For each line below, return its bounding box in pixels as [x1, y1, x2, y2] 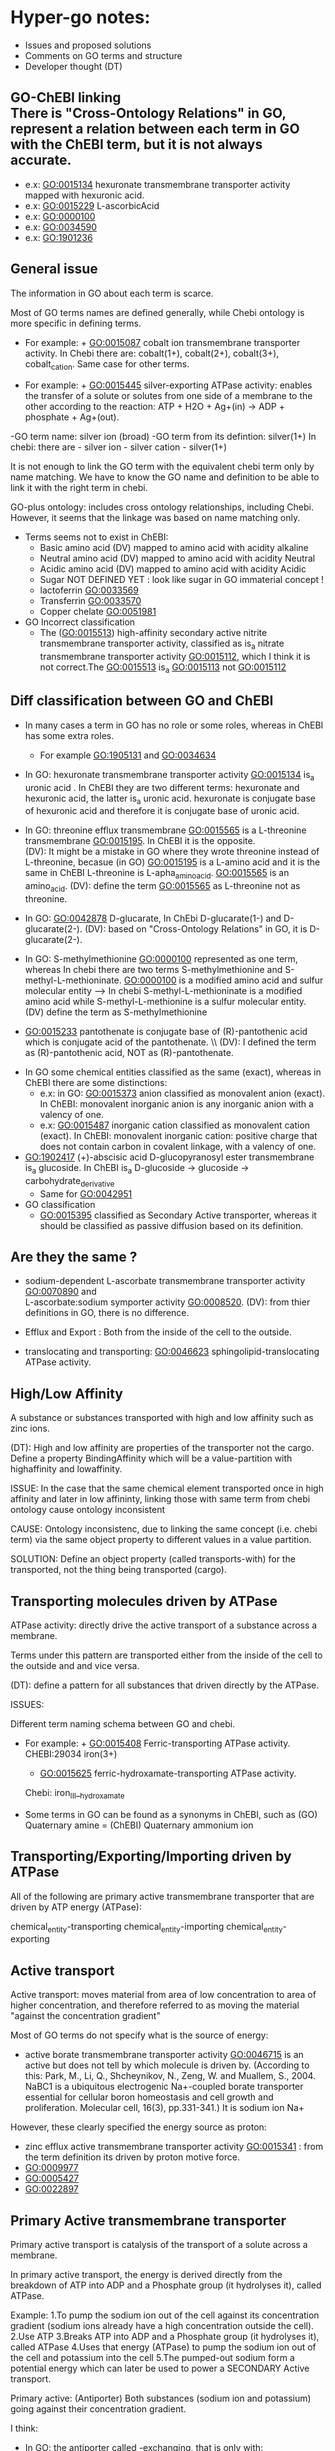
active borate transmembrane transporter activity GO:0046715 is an [24, 2049, 304, 2061]
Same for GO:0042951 [39, 1187, 133, 1200]
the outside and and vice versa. [10, 1659, 140, 1671]
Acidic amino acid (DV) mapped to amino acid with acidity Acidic [39, 563, 307, 575]
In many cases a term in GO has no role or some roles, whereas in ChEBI [24, 719, 324, 731]
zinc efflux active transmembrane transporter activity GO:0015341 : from [24, 2141, 324, 2153]
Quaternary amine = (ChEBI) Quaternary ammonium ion [24, 1819, 254, 1831]
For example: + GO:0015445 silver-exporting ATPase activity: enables [24, 379, 313, 391]
